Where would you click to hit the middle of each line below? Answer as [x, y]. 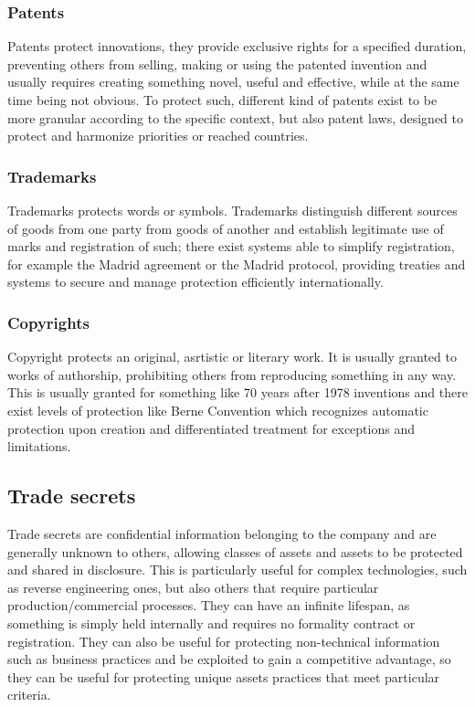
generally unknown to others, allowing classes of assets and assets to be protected [235, 551]
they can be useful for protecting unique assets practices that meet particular [224, 676]
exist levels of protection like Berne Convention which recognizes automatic [218, 410]
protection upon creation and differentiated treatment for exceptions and [211, 428]
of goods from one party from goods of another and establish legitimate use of [226, 228]
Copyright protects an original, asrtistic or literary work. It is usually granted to [232, 357]
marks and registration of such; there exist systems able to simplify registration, [231, 246]
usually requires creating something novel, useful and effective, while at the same [233, 82]
